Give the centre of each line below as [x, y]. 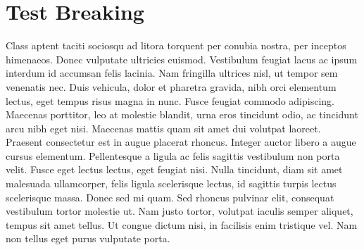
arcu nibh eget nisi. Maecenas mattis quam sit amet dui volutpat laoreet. [163, 128]
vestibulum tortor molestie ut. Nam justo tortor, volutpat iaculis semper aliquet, [180, 211]
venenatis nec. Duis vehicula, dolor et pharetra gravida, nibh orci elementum [171, 86]
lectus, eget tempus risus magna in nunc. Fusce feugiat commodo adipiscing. [170, 100]
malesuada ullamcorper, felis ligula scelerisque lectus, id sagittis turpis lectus [171, 183]
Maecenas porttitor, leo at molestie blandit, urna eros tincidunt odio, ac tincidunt [182, 114]
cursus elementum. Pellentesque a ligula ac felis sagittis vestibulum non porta [173, 155]
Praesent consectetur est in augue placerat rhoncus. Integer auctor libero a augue [181, 142]
